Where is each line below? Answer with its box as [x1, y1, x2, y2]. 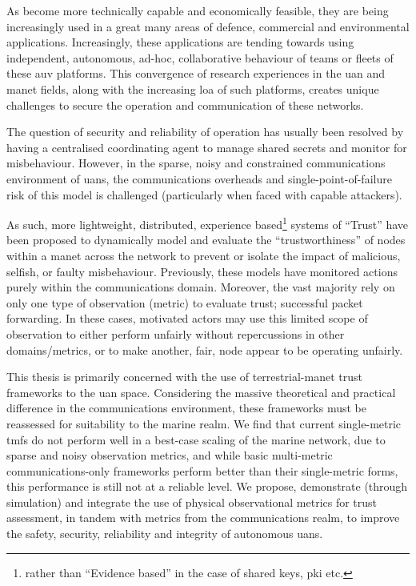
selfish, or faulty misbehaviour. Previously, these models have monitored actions [6, 263, 398, 279]
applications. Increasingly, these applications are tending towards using [6, 34, 354, 50]
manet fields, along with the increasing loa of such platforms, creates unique [6, 80, 379, 97]
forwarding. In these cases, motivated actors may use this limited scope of [6, 310, 368, 327]
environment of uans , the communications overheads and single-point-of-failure [6, 170, 392, 187]
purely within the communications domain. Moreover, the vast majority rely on [6, 279, 395, 295]
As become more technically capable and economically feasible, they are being [6, 2, 389, 18]
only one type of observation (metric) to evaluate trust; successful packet [6, 294, 363, 311]
